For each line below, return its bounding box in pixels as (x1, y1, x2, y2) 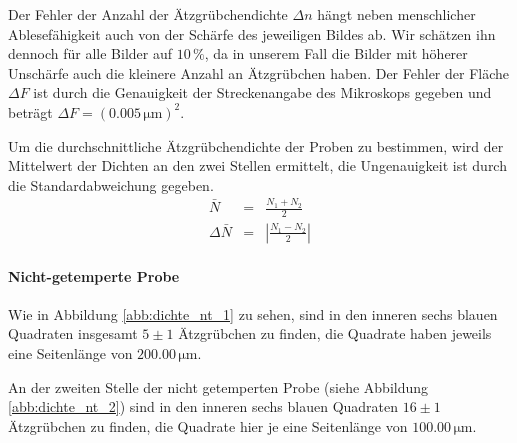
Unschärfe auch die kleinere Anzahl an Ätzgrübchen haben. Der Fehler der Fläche (8, 62, 510, 83)
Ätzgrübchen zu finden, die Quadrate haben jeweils (178, 323, 492, 344)
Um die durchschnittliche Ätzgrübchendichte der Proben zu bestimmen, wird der (8, 135, 504, 156)
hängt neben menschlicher (317, 4, 476, 24)
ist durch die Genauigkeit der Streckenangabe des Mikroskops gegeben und (33, 82, 492, 103)
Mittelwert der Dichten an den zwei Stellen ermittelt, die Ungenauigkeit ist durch (8, 155, 507, 176)
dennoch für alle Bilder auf (8, 43, 173, 64)
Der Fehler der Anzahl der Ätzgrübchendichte (8, 4, 288, 24)
